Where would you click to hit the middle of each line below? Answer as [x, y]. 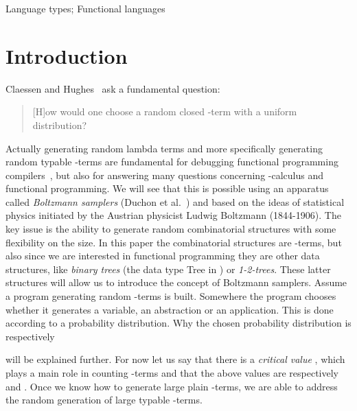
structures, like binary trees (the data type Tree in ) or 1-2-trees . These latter [168, 269]
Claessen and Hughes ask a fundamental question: [113, 88]
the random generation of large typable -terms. [104, 400]
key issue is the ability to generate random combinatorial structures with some [171, 229]
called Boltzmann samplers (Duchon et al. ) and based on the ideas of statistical [175, 201]
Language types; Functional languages [85, 8]
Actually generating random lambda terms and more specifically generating [164, 148]
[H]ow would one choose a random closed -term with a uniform [165, 111]
